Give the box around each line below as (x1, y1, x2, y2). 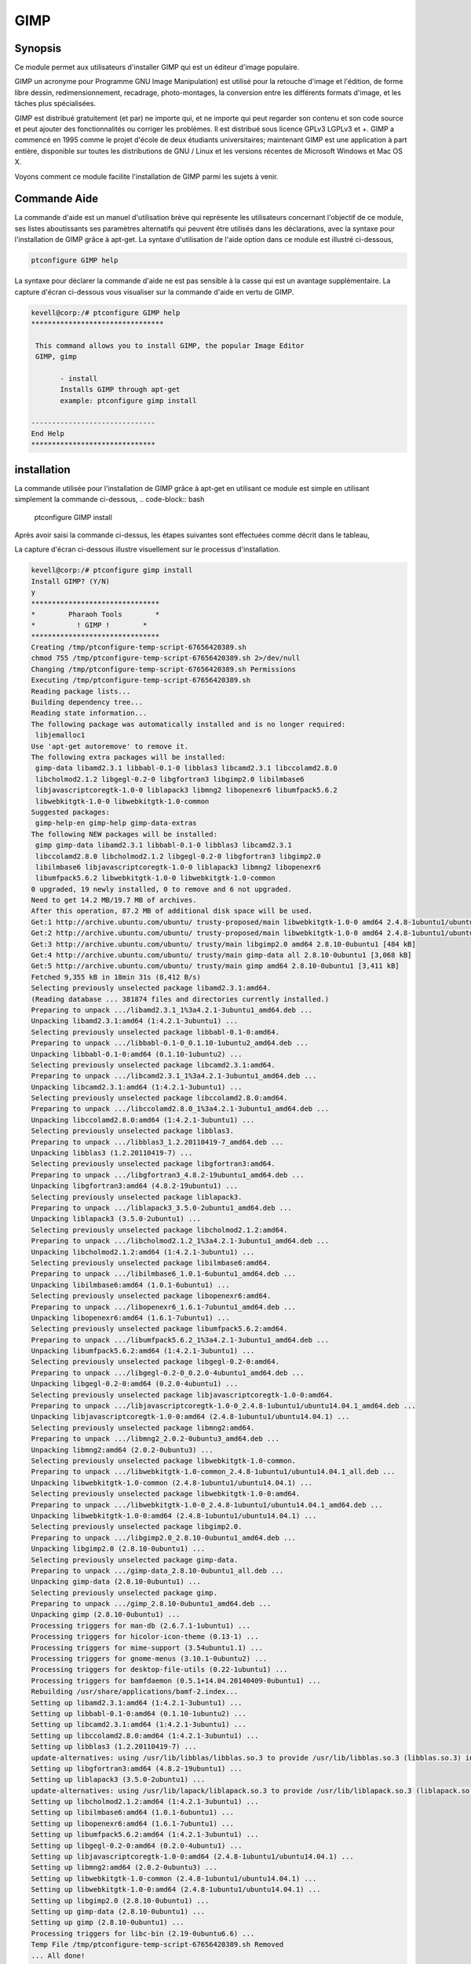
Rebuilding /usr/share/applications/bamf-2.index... (31, 1687, 239, 1696)
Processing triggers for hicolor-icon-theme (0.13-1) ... (31, 1632, 259, 1641)
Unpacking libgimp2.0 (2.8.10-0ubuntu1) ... (31, 1544, 206, 1553)
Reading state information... (31, 709, 148, 718)
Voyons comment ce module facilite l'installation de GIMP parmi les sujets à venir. (14, 171, 279, 181)
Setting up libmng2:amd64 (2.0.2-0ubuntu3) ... (31, 1863, 217, 1872)
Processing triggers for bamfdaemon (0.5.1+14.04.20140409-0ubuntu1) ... (31, 1676, 321, 1685)
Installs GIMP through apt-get (60, 385, 181, 394)
